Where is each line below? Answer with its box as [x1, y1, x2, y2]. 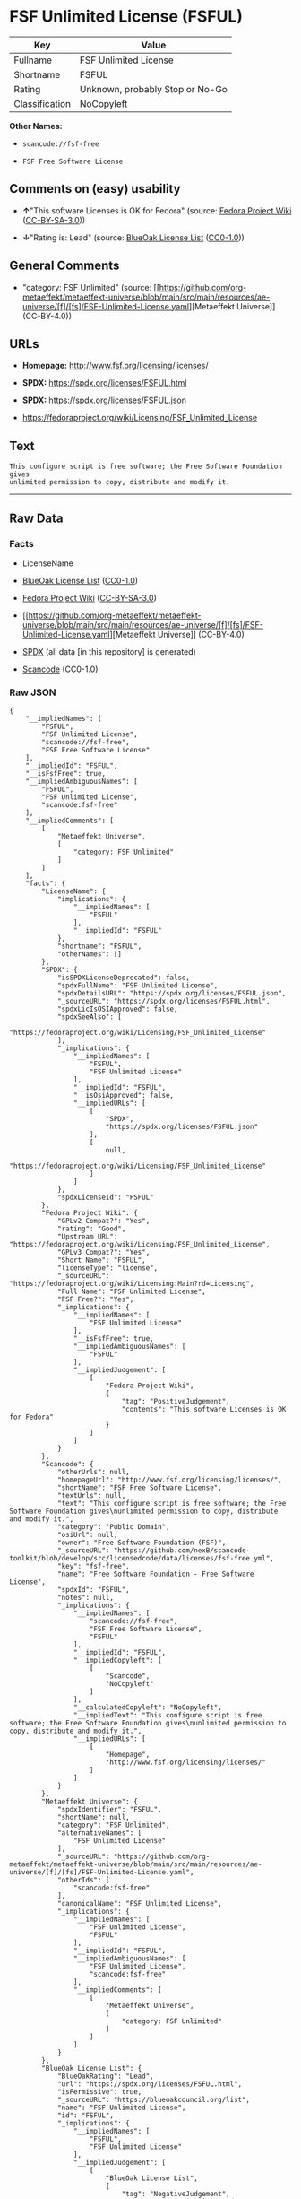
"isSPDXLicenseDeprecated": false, [56, 973, 191, 983]
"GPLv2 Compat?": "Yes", [56, 1217, 150, 1226]
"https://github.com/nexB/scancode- [113, 1546, 251, 1555]
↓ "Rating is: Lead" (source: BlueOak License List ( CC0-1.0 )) [21, 231, 245, 243]
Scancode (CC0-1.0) [21, 664, 99, 674]
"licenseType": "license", [56, 1264, 159, 1273]
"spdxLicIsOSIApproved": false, [56, 1004, 178, 1014]
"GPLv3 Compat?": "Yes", [56, 1248, 150, 1257]
